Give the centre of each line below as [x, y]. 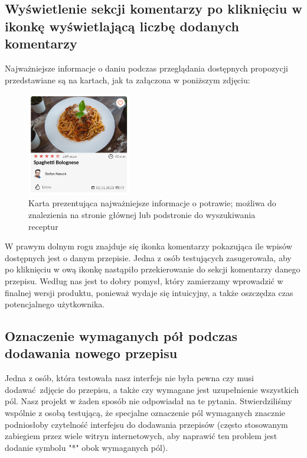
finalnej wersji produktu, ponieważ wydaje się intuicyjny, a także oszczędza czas [149, 292]
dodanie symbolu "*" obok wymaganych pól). [86, 447]
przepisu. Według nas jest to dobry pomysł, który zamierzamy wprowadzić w [144, 280]
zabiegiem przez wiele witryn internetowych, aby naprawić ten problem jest [141, 436]
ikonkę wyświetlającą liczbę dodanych [122, 26]
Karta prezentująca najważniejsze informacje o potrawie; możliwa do [152, 203]
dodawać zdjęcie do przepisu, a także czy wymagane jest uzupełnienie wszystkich [152, 389]
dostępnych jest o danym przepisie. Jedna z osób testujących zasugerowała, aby [148, 257]
